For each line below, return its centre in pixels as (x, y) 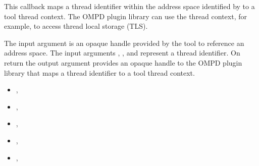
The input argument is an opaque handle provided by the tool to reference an (124, 43)
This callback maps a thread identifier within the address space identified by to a (129, 6)
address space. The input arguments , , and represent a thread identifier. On (122, 53)
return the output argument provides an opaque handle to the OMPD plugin (123, 62)
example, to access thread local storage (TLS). (76, 26)
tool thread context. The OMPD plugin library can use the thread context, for (125, 16)
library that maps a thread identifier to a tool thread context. (99, 72)
